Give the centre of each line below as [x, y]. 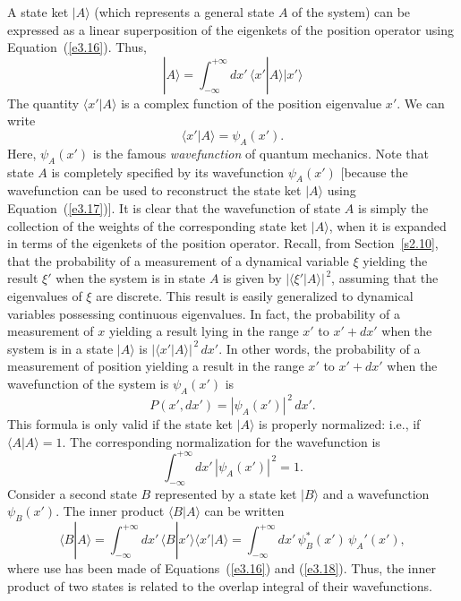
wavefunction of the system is [88, 383]
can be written [244, 511]
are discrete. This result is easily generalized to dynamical [255, 295]
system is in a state [60, 348]
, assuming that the [385, 278]
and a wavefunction [376, 493]
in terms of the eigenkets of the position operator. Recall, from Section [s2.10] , [223, 243]
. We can [421, 103]
